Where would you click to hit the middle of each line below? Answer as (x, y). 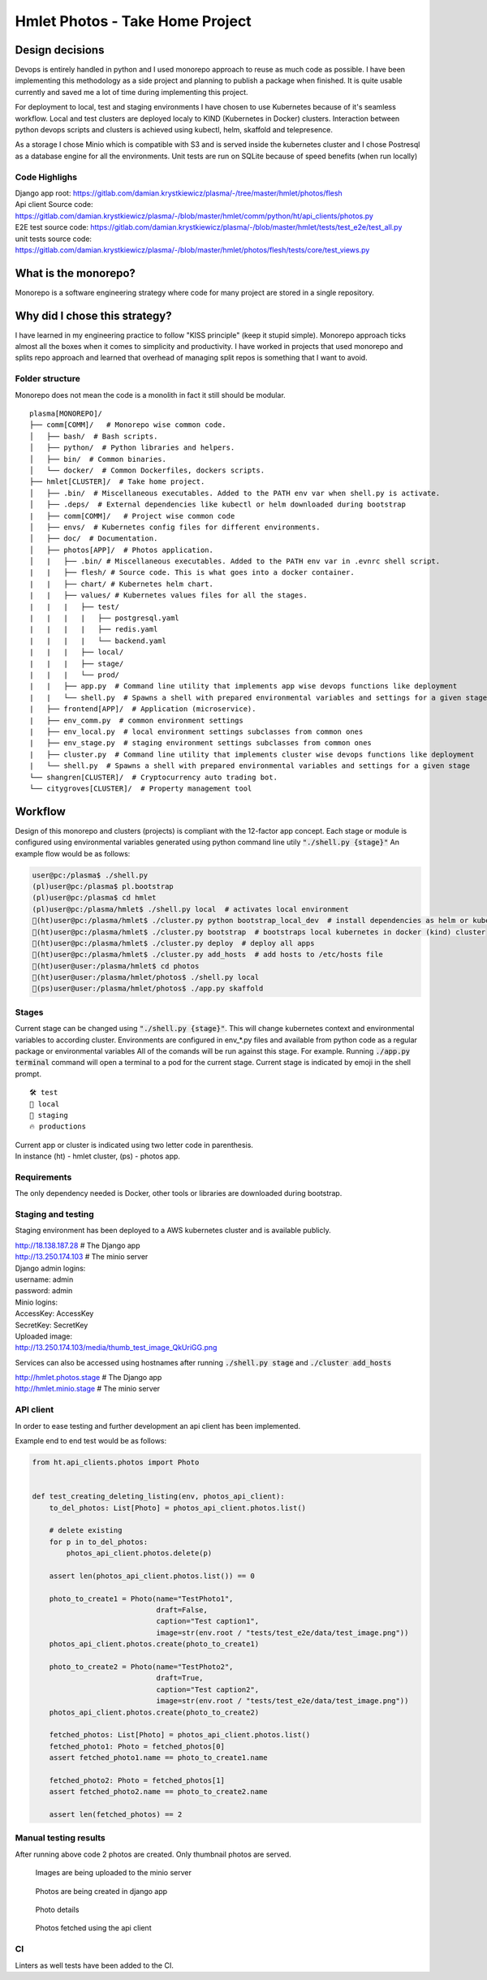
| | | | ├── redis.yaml (94, 630)
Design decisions (60, 50)
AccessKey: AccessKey (54, 1314)
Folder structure (47, 379)
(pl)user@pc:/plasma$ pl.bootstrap (103, 886)
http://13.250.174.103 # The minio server (82, 1257)
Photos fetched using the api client (93, 1928)
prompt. (28, 1074)
